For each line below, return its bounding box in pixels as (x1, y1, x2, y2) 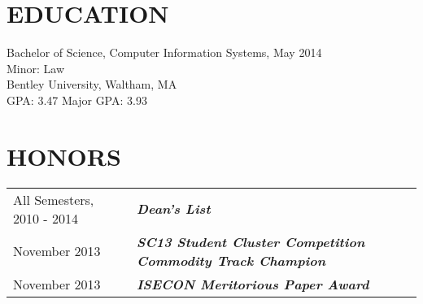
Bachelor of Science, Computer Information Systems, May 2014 (7, 44, 322, 61)
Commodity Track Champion (137, 250, 326, 270)
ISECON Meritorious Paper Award (137, 274, 369, 293)
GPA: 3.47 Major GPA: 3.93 (7, 91, 147, 108)
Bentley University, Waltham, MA (7, 76, 177, 93)
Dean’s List (137, 199, 211, 219)
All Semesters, (13, 189, 94, 209)
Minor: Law (7, 59, 65, 76)
